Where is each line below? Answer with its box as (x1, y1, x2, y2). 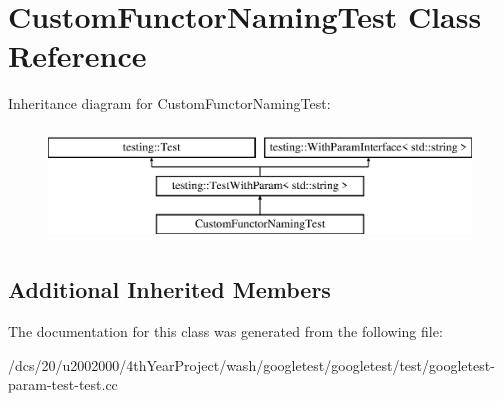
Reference (8, 35, 147, 76)
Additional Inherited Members (8, 274, 331, 305)
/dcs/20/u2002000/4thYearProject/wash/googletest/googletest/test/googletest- (8, 354, 495, 375)
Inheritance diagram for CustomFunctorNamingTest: (8, 93, 331, 114)
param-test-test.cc (8, 374, 118, 395)
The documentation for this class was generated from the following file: (8, 321, 443, 342)
